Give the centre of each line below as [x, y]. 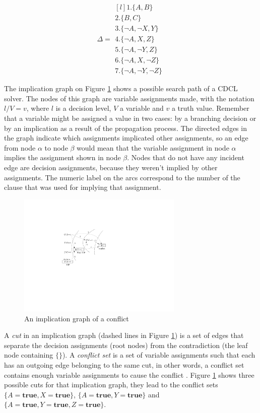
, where [38, 108]
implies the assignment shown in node [62, 157]
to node [56, 147]
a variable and [142, 108]
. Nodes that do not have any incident [186, 157]
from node [20, 147]
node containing [29, 355]
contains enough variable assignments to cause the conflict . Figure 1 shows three [129, 374]
